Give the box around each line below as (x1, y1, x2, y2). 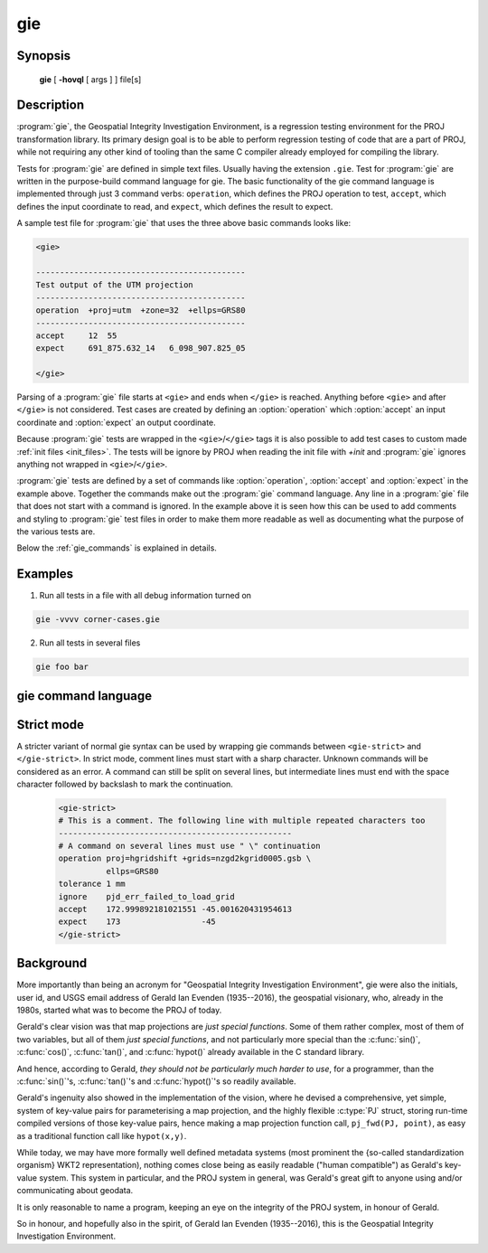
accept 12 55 (35, 330, 117, 341)
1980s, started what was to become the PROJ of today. (16, 1004, 222, 1016)
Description (16, 98, 85, 113)
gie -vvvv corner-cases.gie (35, 615, 160, 625)
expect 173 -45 (58, 917, 216, 927)
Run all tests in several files (39, 637, 141, 648)
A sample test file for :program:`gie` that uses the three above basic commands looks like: (16, 218, 352, 229)
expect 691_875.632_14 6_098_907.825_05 (35, 344, 246, 353)
